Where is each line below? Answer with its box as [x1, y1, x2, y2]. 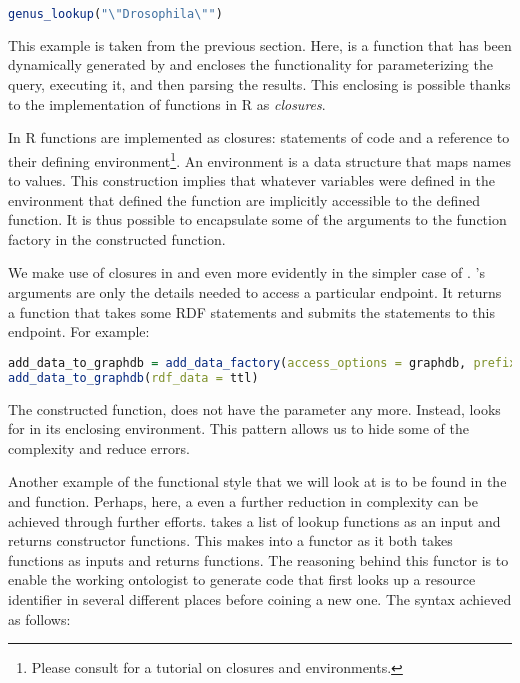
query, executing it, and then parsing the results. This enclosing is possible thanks [8, 74, 511, 95]
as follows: [8, 608, 71, 629]
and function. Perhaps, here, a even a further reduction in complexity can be [8, 490, 478, 511]
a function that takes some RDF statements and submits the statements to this [8, 301, 495, 322]
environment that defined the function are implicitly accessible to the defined [8, 189, 480, 210]
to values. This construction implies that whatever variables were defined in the [8, 170, 496, 191]
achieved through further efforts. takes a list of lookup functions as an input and [8, 510, 501, 531]
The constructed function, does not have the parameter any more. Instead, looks [8, 398, 501, 419]
